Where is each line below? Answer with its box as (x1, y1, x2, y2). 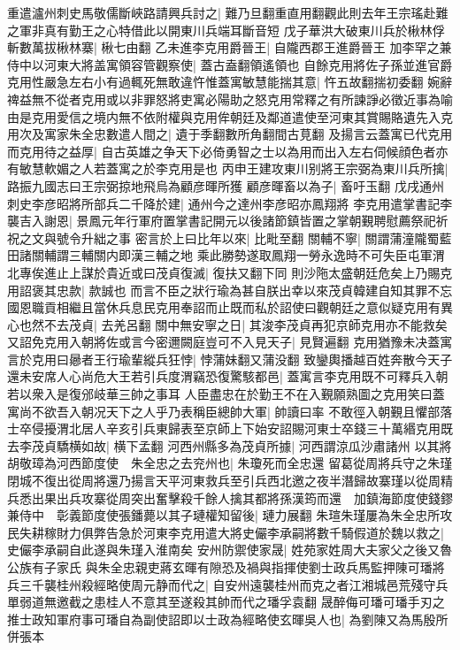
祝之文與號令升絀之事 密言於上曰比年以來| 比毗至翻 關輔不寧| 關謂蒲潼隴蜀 (7, 228, 440, 247)
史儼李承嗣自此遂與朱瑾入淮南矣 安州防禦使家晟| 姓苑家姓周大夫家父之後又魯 (7, 540, 453, 559)
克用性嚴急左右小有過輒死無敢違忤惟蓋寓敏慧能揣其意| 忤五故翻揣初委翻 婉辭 (7, 73, 453, 91)
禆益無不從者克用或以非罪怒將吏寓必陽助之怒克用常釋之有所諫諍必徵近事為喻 (7, 89, 453, 108)
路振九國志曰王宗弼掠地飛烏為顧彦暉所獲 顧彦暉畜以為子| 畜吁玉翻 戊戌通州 (7, 176, 444, 195)
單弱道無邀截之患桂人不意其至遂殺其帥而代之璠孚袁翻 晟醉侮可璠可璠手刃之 (7, 593, 445, 611)
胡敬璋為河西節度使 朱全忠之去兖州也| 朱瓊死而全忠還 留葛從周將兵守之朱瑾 (7, 454, 453, 472)
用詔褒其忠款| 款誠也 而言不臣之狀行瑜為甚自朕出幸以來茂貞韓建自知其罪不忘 (7, 280, 453, 299)
